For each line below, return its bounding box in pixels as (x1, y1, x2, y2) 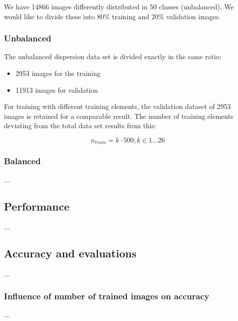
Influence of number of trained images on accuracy (4, 289, 209, 302)
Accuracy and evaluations (4, 246, 137, 261)
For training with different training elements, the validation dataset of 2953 (4, 101, 231, 111)
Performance (4, 198, 70, 214)
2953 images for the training (15, 68, 101, 78)
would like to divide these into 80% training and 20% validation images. (4, 11, 221, 21)
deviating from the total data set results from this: (4, 120, 156, 131)
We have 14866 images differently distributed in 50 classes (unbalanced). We (4, 1, 234, 11)
